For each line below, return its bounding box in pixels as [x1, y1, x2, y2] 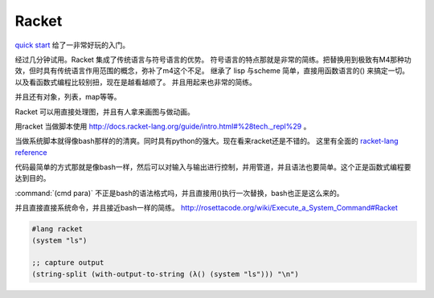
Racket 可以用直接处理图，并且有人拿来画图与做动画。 [14, 107, 194, 116]
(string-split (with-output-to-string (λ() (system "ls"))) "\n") [31, 269, 299, 279]
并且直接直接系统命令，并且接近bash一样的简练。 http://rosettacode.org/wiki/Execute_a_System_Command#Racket [14, 203, 398, 213]
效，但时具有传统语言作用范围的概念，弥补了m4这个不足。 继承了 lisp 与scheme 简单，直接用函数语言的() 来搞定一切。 [14, 66, 410, 76]
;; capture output [31, 258, 104, 267]
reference [14, 147, 47, 157]
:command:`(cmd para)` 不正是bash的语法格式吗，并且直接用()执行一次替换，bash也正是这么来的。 [14, 188, 344, 198]
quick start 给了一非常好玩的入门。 [14, 40, 130, 50]
